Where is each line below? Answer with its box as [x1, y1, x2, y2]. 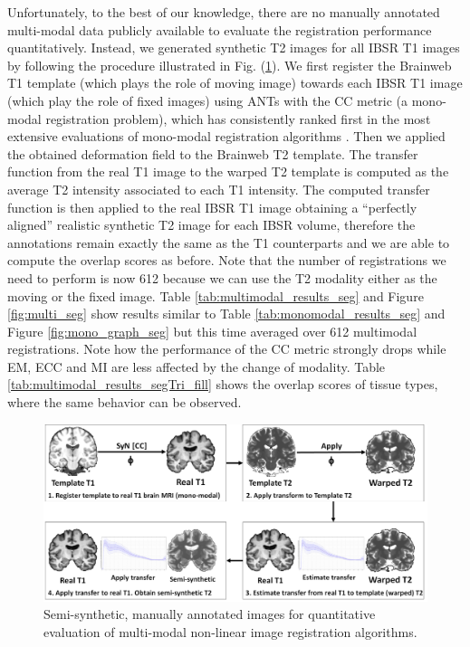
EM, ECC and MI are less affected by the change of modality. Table [7, 357, 386, 376]
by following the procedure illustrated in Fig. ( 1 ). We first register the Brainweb [7, 55, 452, 74]
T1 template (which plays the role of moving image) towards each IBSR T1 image [7, 73, 463, 92]
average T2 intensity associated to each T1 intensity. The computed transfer [7, 179, 430, 198]
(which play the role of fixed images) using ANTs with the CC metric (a [7, 90, 408, 109]
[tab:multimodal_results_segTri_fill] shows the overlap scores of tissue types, [7, 375, 438, 394]
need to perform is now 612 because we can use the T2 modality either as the [7, 268, 437, 287]
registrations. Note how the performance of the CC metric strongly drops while [7, 339, 446, 358]
